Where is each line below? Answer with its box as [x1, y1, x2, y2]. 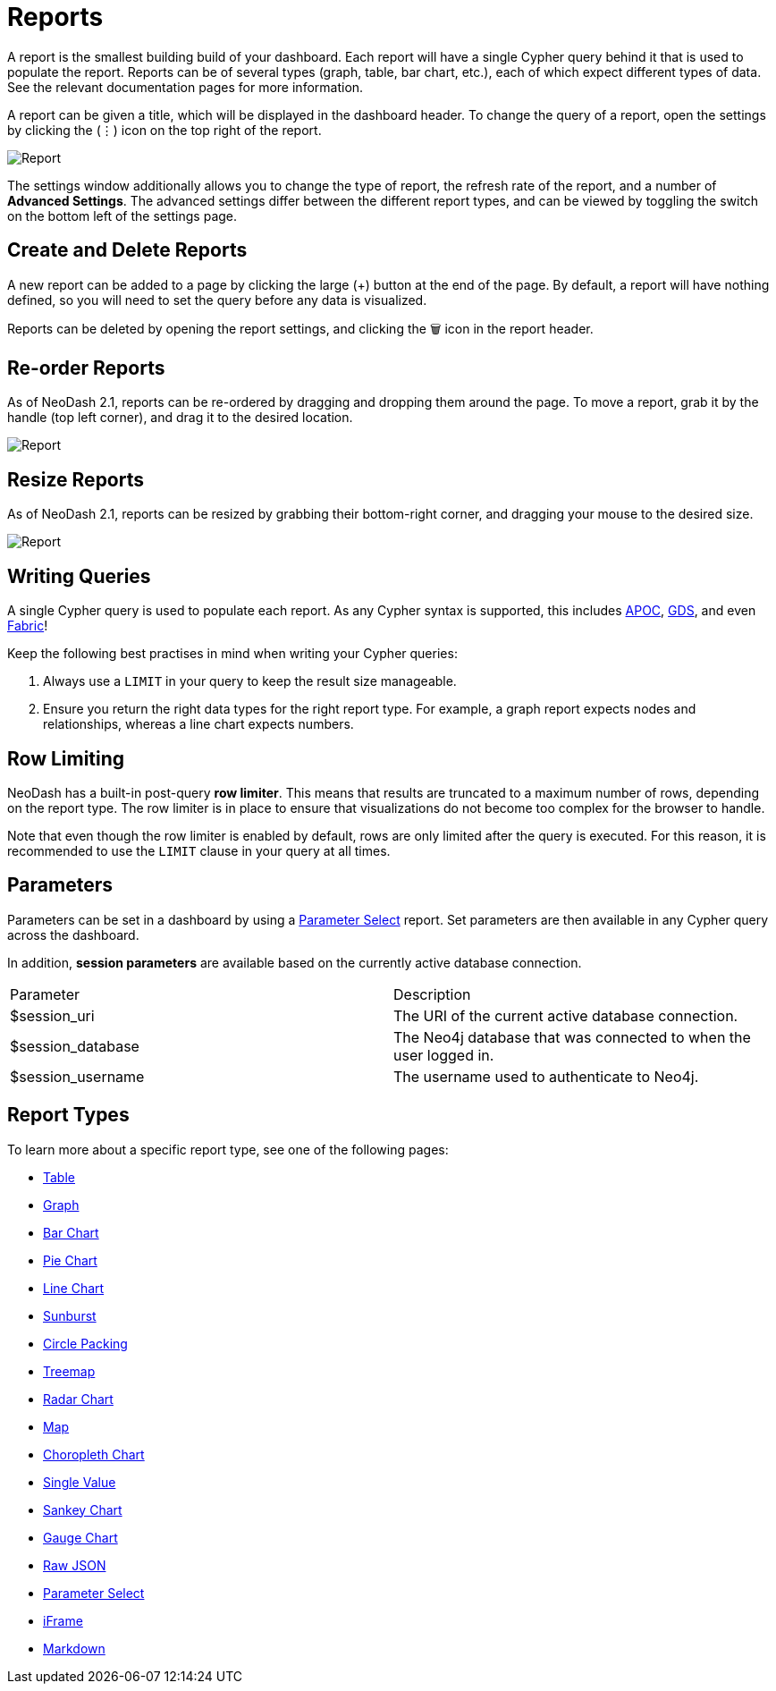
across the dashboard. [7, 926, 139, 943]
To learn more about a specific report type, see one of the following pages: [7, 1141, 449, 1157]
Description [393, 985, 471, 1003]
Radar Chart [43, 1391, 114, 1407]
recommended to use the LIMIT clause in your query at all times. [7, 842, 391, 858]
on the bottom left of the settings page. [7, 207, 238, 224]
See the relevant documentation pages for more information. [7, 79, 364, 95]
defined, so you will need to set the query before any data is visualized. [7, 292, 427, 308]
